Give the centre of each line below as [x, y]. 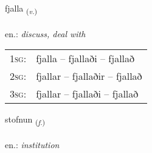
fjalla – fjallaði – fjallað [85, 59]
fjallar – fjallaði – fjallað [87, 94]
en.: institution [32, 145]
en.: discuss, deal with [45, 33]
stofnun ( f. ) [25, 120]
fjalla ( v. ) [21, 9]
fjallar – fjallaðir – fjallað [89, 76]
